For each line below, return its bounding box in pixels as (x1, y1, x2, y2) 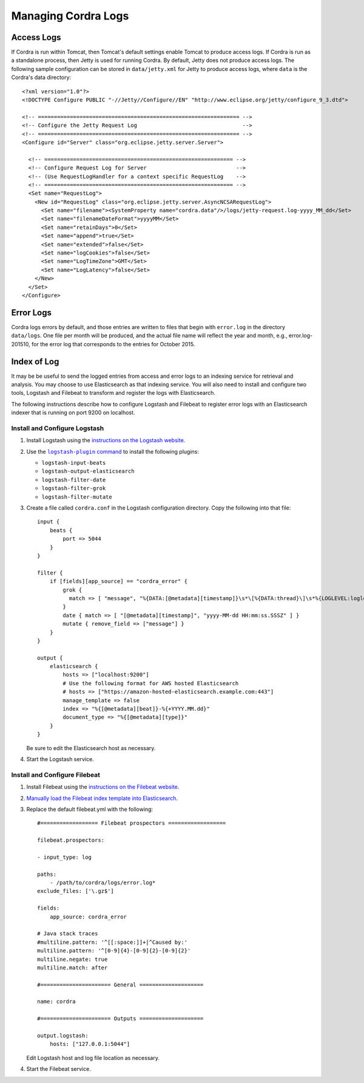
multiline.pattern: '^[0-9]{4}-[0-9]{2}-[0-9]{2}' (37, 948, 191, 954)
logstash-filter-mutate (41, 493, 112, 501)
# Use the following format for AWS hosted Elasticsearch (62, 680, 239, 686)
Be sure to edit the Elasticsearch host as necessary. (26, 744, 156, 751)
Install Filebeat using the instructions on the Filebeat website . (26, 784, 180, 791)
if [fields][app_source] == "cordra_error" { (49, 578, 188, 585)
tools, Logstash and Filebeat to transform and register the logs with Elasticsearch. (11, 389, 215, 397)
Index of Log (11, 356, 59, 367)
